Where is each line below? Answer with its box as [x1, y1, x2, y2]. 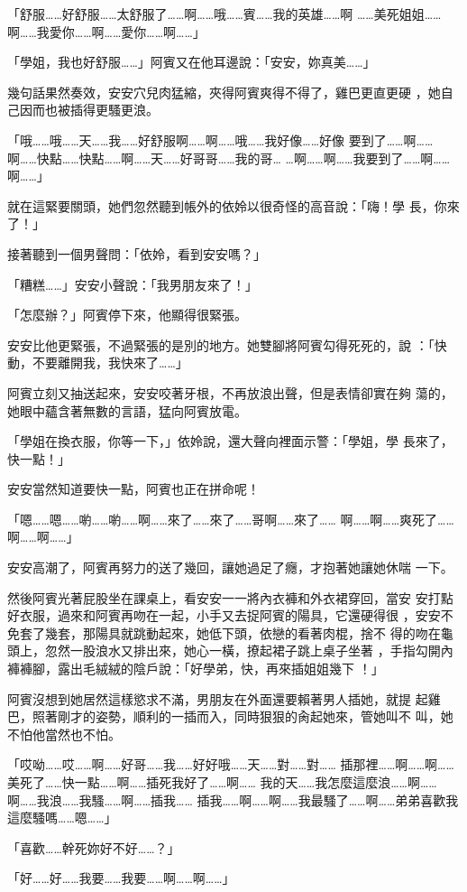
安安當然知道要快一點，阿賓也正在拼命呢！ [7, 479, 260, 498]
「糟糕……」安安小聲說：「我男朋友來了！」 [7, 274, 258, 293]
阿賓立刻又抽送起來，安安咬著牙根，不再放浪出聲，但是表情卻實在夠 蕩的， [7, 383, 453, 402]
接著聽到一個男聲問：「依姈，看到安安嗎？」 [7, 244, 266, 263]
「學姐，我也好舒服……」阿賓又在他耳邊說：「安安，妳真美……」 [7, 52, 376, 71]
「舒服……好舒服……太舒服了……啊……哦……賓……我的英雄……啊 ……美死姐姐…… [7, 5, 442, 23]
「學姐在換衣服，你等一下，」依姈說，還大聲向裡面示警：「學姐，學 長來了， [7, 432, 453, 451]
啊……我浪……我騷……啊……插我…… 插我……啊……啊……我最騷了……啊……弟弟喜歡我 [7, 790, 459, 809]
